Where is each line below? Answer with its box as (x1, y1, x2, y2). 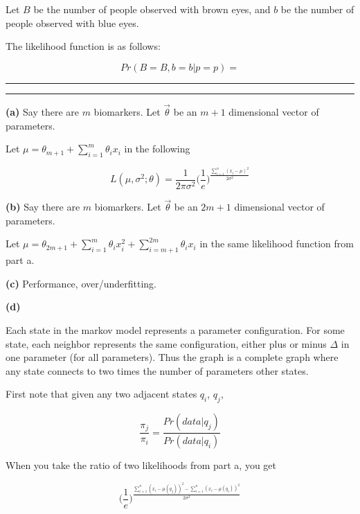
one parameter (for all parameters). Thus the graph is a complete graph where (6, 350, 339, 364)
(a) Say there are (6, 105, 79, 118)
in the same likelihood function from (199, 236, 354, 251)
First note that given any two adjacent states (6, 387, 197, 401)
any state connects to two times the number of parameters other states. (6, 363, 309, 378)
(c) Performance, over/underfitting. (6, 276, 156, 290)
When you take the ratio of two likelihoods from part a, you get (6, 458, 277, 472)
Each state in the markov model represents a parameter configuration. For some (6, 322, 345, 337)
